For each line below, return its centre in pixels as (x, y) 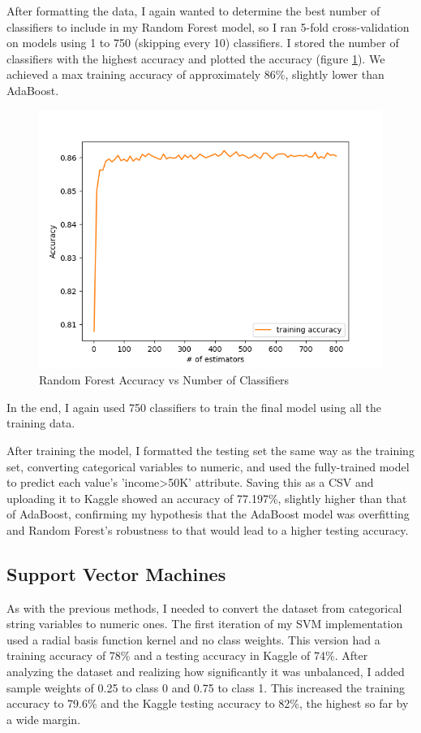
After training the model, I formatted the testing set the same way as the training (210, 450)
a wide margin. (44, 719)
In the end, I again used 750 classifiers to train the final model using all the (194, 407)
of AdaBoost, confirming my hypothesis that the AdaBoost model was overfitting (208, 514)
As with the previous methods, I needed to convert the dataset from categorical (204, 607)
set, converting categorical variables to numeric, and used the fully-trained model (208, 466)
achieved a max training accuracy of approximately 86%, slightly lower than (195, 74)
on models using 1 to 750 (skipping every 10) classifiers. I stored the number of (203, 43)
